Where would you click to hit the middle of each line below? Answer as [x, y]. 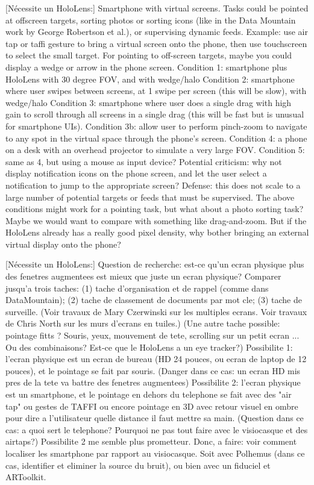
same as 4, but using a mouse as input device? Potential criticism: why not [144, 161]
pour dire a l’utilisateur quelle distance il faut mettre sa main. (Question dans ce [155, 418]
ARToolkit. [26, 477]
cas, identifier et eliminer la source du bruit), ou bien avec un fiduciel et [138, 465]
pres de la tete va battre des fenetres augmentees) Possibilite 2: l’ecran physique [153, 382]
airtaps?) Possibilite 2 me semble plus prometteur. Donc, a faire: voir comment [151, 441]
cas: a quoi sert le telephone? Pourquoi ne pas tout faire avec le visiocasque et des [157, 429]
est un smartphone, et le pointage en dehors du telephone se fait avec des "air [149, 394]
